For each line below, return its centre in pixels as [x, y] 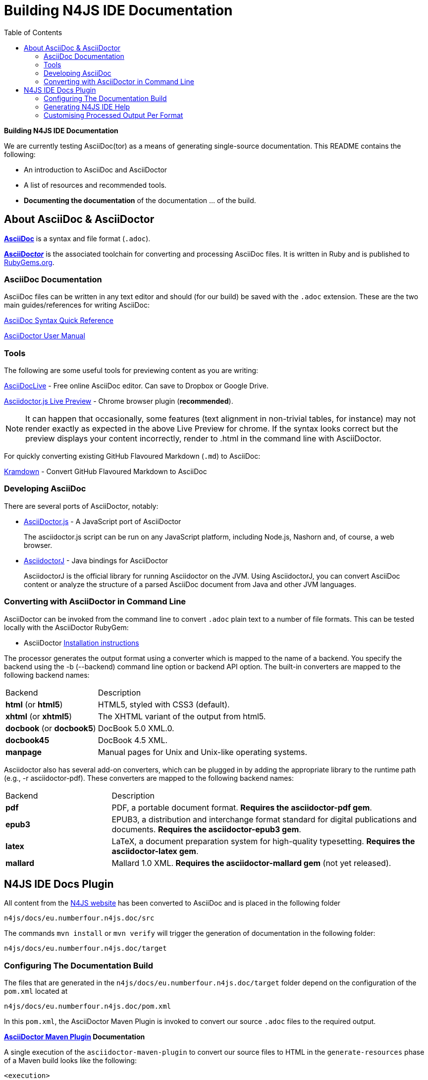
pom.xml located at [36, 991]
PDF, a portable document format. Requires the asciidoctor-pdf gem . [242, 807]
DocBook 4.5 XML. [133, 740]
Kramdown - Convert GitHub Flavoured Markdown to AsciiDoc [106, 472]
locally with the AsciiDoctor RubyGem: [66, 627]
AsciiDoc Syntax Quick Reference [59, 321]
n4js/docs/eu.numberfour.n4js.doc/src [79, 918]
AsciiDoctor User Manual [45, 336]
